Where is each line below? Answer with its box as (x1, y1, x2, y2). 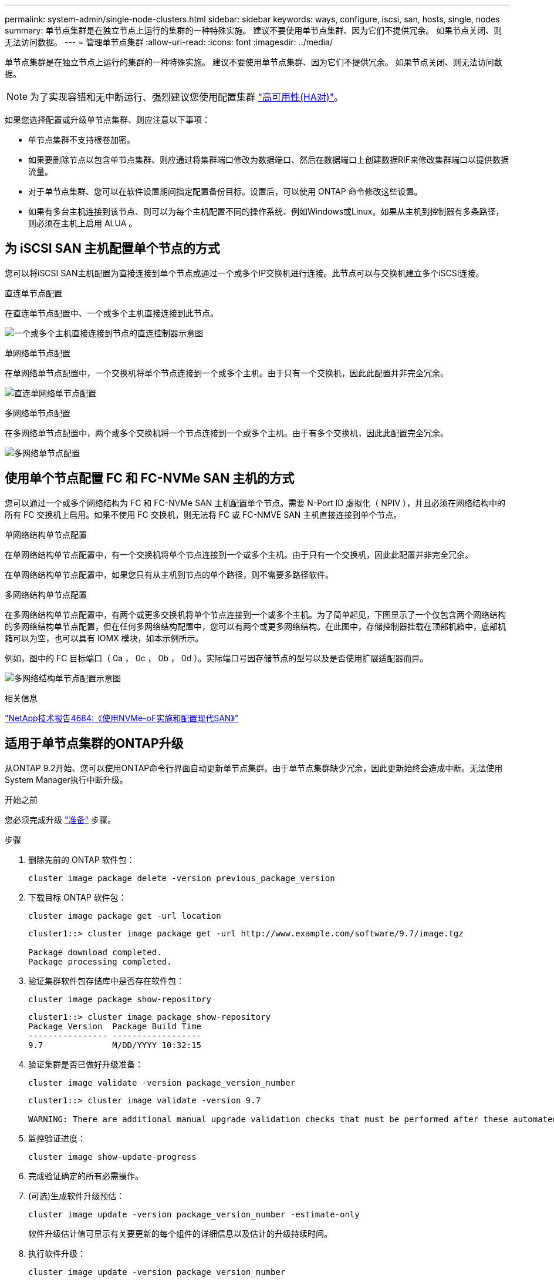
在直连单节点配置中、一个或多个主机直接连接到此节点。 (5, 307, 218, 318)
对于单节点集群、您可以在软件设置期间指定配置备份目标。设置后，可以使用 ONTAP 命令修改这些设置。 (28, 186, 423, 196)
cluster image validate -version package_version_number (28, 1077, 296, 1087)
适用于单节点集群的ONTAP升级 (5, 736, 184, 751)
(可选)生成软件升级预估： (28, 1190, 125, 1201)
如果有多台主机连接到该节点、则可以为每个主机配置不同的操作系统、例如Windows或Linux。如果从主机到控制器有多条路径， (28, 206, 504, 216)
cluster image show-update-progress (28, 1152, 197, 1162)
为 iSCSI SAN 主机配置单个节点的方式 (5, 241, 220, 256)
